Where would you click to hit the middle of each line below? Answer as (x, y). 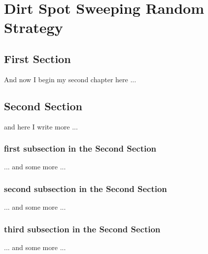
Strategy (34, 27)
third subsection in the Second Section (82, 229)
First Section (37, 58)
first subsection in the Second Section (80, 148)
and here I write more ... (41, 126)
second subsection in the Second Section (86, 188)
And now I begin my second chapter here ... (70, 79)
